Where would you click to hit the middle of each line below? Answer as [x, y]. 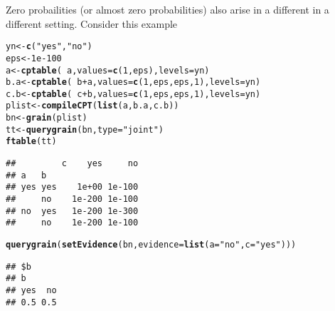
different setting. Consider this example [92, 23]
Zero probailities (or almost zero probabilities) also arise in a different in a [167, 9]
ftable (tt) [31, 142]
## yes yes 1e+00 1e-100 [72, 187]
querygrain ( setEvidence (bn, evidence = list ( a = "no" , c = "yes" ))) [151, 245]
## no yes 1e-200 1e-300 [72, 211]
